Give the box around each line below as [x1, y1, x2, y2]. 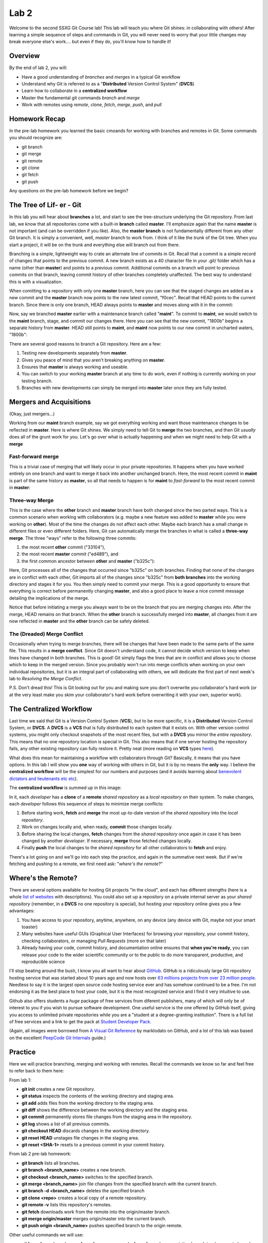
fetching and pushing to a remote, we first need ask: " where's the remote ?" [9, 861, 163, 867]
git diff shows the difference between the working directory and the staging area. [21, 1107, 189, 1113]
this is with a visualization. [9, 278, 63, 284]
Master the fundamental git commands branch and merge [21, 94, 140, 100]
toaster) [21, 924, 38, 930]
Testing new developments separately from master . [21, 350, 128, 356]
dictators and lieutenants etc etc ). [9, 776, 78, 782]
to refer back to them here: [9, 1068, 64, 1074]
